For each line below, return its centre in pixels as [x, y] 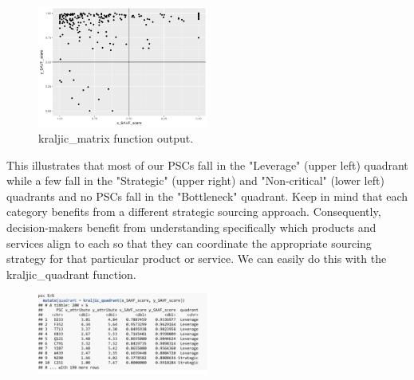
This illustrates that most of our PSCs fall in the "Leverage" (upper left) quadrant [207, 165]
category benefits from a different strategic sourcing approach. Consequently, [194, 212]
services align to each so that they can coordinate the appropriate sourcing [189, 243]
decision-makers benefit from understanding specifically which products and [191, 227]
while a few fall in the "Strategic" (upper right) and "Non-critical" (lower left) [195, 180]
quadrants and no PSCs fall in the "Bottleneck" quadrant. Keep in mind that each [207, 196]
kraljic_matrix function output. [116, 138]
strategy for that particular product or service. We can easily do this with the [197, 259]
